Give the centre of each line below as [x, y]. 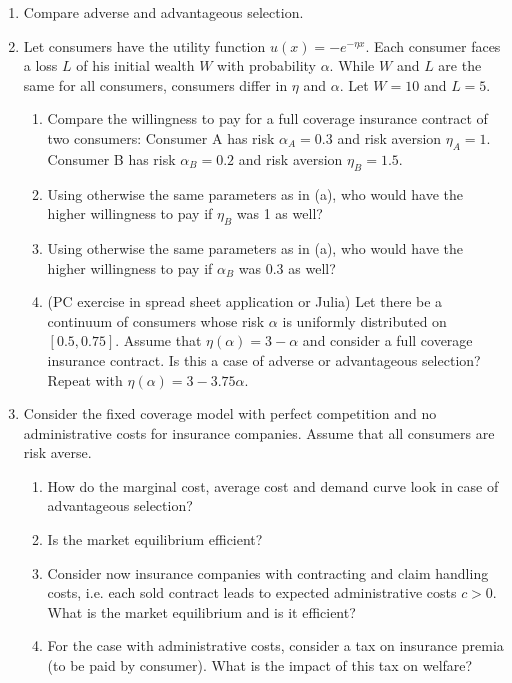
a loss [40, 65]
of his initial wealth [135, 65]
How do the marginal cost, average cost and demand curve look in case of [273, 485]
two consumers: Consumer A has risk [161, 137]
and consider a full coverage [387, 340]
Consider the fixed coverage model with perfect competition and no [230, 413]
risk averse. [57, 452]
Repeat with [85, 379]
